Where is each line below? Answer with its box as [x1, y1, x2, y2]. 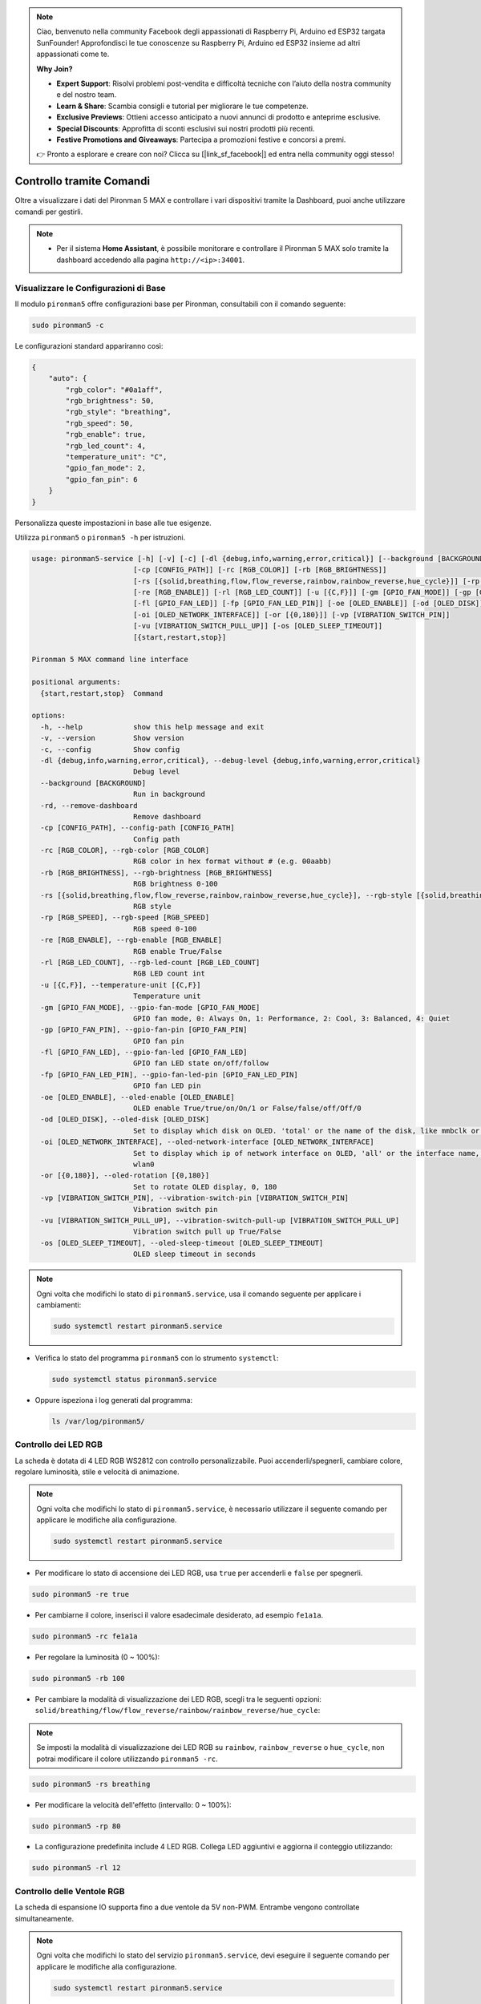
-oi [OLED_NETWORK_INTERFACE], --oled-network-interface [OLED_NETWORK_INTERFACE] [40, 1137, 374, 1146]
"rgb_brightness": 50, [65, 397, 156, 406]
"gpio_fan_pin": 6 [65, 475, 138, 484]
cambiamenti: [36, 1299, 82, 1310]
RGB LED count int [132, 969, 206, 978]
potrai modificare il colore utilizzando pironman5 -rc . [36, 1754, 218, 1764]
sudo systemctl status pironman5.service [51, 1375, 217, 1384]
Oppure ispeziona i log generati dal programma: [34, 1395, 192, 1404]
